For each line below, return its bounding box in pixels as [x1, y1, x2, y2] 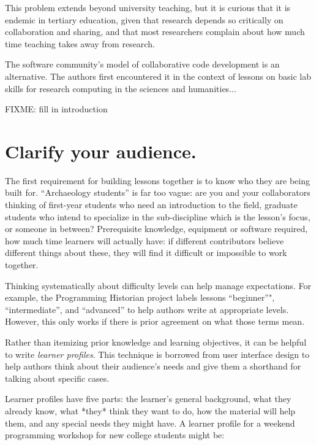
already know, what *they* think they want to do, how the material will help [5, 404, 296, 417]
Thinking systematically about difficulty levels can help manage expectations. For [5, 279, 311, 292]
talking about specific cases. [5, 371, 110, 384]
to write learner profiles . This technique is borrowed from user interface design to [5, 347, 310, 360]
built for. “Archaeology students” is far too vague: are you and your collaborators [5, 186, 310, 199]
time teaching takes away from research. [5, 37, 155, 50]
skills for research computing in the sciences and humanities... [5, 82, 236, 95]
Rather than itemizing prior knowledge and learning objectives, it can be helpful [5, 336, 307, 348]
